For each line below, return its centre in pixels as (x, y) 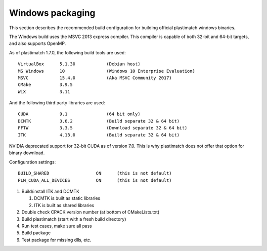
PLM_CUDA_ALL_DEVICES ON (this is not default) (95, 180)
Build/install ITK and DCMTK (50, 191)
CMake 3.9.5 (45, 85)
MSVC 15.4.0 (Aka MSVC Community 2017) (95, 78)
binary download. (27, 153)
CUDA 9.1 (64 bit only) (79, 114)
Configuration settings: (33, 162)
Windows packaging (52, 13)
